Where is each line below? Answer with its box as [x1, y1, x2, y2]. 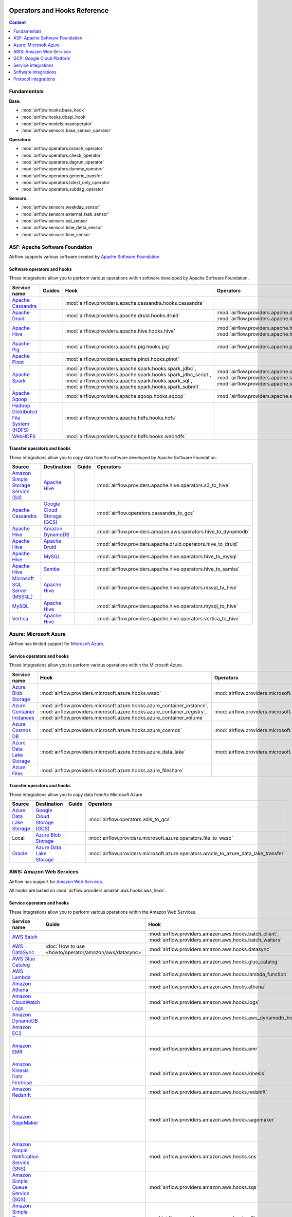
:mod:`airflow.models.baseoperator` [21, 121, 93, 127]
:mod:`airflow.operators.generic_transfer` [21, 173, 104, 179]
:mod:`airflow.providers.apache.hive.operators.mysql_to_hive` [96, 603, 238, 609]
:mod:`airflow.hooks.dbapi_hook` [21, 114, 87, 120]
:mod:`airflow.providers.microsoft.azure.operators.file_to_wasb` [88, 835, 233, 842]
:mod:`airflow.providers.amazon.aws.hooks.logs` [148, 998, 260, 1005]
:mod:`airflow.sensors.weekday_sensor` [21, 204, 101, 210]
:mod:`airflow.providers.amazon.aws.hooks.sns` [148, 1153, 258, 1160]
